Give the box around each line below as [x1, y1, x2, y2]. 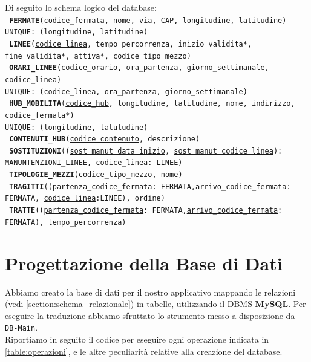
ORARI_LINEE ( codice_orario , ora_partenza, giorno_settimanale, [9, 63, 269, 73]
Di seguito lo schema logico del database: [5, 1, 157, 13]
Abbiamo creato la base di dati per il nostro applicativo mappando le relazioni [5, 285, 296, 298]
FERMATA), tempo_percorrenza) [5, 218, 126, 227]
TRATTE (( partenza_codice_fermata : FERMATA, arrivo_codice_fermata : [9, 206, 283, 215]
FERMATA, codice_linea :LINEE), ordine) [5, 194, 165, 203]
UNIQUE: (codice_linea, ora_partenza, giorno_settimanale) [5, 87, 247, 96]
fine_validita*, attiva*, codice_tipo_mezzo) [5, 51, 191, 60]
